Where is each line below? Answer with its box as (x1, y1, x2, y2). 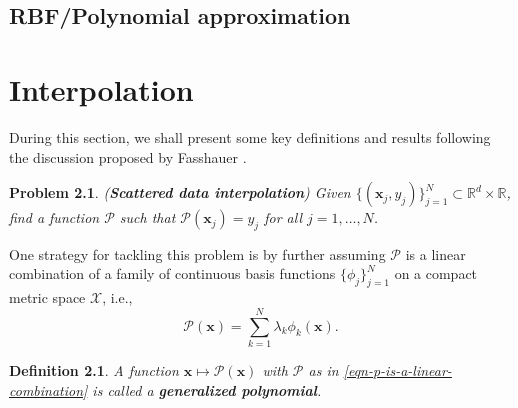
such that (119, 207, 176, 228)
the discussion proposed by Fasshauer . (9, 146, 247, 167)
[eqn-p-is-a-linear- (343, 360, 452, 380)
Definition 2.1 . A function (9, 360, 179, 380)
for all (264, 207, 302, 228)
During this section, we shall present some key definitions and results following (9, 126, 491, 147)
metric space (9, 287, 86, 308)
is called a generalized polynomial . (92, 379, 322, 400)
